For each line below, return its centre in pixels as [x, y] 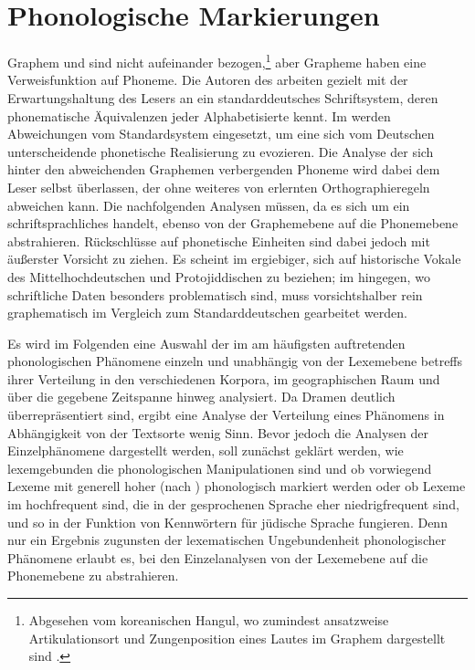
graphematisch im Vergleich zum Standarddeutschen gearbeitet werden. [207, 313]
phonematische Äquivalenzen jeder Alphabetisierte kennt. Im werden [199, 115]
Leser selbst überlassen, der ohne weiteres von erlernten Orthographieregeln [219, 187]
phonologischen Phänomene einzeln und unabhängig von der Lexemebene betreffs [235, 361]
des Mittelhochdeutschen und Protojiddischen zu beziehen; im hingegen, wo [219, 276]
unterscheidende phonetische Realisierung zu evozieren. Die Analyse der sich [221, 151]
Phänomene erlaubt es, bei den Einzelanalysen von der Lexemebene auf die [218, 557]
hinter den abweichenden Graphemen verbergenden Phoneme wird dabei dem [224, 169]
